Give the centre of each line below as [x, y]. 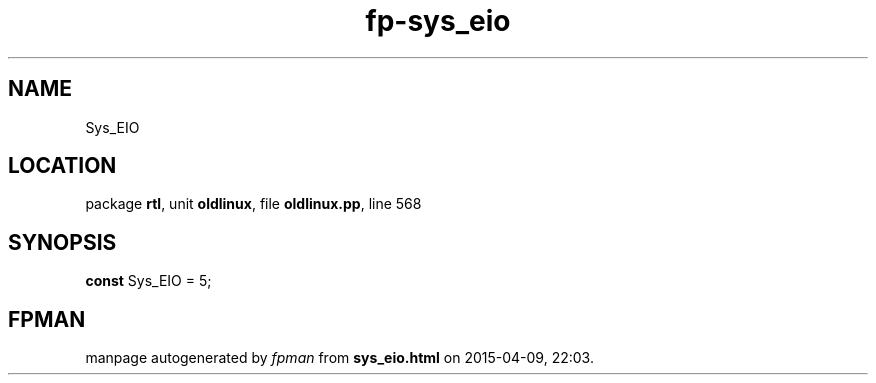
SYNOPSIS [62, 242]
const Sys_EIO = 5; [148, 281]
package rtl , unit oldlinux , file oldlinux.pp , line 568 [253, 204]
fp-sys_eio [438, 21]
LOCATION [62, 166]
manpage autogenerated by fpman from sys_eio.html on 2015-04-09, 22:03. [339, 358]
